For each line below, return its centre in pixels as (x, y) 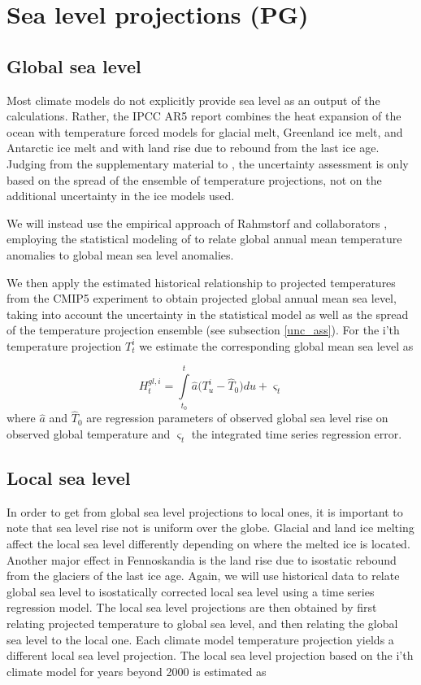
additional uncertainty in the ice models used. (121, 196)
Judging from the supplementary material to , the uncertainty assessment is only (208, 163)
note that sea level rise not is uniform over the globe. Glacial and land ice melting (210, 528)
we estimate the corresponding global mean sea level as (276, 345)
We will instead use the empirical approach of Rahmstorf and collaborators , (197, 223)
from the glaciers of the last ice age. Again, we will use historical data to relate (203, 576)
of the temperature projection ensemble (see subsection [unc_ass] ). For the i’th (203, 330)
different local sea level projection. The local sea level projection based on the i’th (210, 655)
